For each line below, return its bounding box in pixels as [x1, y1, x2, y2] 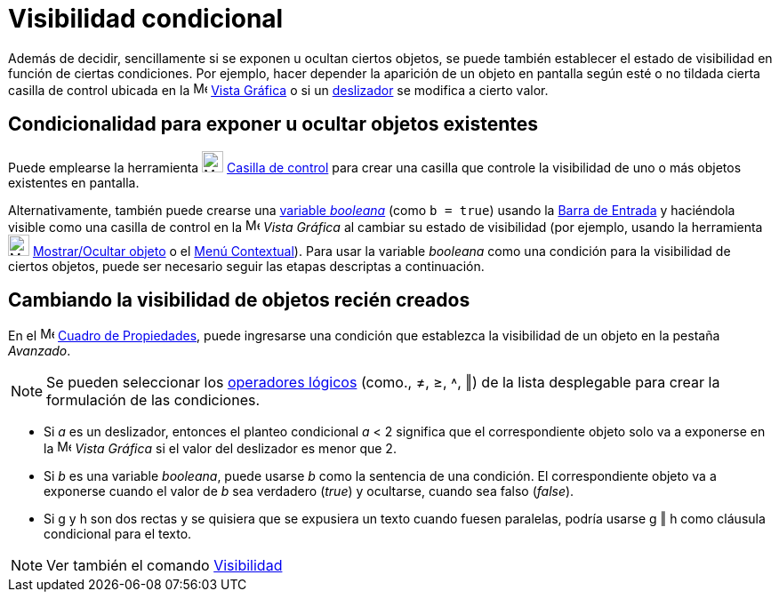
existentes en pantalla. [8, 174, 140, 190]
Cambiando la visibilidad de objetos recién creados [8, 289, 470, 312]
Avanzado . [8, 343, 71, 359]
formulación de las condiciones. [46, 391, 261, 410]
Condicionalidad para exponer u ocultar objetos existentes [8, 113, 539, 136]
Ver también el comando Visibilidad [46, 556, 283, 575]
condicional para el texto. [44, 526, 192, 542]
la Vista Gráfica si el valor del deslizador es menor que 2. [44, 441, 397, 457]
